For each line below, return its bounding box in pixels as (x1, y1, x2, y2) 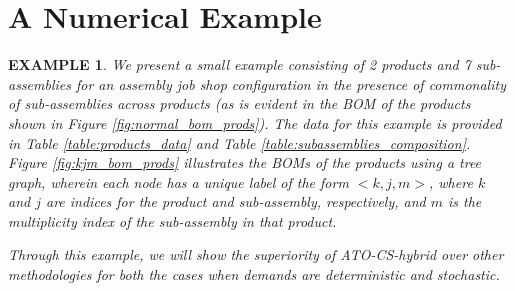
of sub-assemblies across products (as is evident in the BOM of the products (8, 93, 471, 114)
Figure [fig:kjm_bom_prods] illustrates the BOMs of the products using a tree (8, 152, 482, 173)
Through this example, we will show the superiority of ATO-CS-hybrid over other (8, 244, 504, 265)
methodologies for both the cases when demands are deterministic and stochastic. (8, 264, 500, 285)
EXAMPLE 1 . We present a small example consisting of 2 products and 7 (8, 54, 471, 75)
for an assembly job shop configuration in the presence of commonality (75, 73, 506, 94)
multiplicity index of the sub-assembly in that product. (8, 210, 337, 231)
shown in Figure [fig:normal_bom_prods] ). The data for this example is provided (8, 112, 502, 133)
